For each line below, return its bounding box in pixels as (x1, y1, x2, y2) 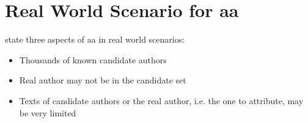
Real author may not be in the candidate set (19, 74, 186, 86)
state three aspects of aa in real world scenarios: (5, 33, 185, 46)
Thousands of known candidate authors (19, 53, 167, 66)
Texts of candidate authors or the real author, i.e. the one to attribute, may (19, 94, 304, 107)
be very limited (19, 106, 76, 119)
